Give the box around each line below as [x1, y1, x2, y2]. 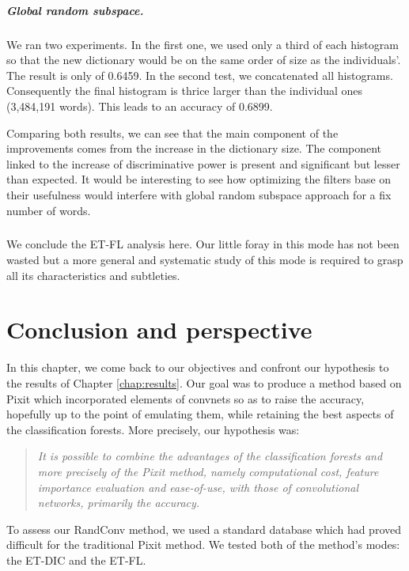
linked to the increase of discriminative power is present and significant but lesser [6, 155, 400, 172]
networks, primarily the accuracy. [37, 494, 200, 511]
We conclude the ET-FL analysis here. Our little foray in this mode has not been [6, 236, 400, 252]
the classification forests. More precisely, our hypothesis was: [6, 421, 300, 437]
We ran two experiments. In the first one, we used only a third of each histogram [6, 36, 399, 52]
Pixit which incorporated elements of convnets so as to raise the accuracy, [6, 390, 365, 407]
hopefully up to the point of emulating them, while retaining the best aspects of [6, 406, 394, 422]
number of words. [6, 202, 91, 218]
